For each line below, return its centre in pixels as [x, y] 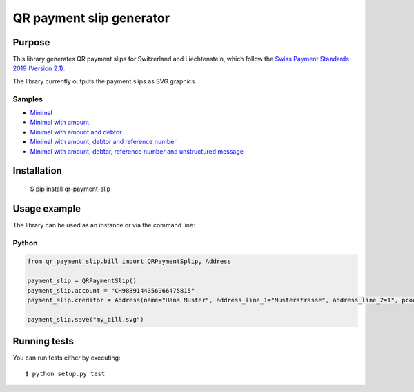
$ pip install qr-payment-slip [70, 189]
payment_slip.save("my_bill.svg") [86, 319]
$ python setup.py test [65, 373]
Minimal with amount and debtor [76, 132]
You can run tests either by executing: [67, 358]
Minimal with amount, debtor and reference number [103, 142]
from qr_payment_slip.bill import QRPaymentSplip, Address [129, 261]
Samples [28, 99]
